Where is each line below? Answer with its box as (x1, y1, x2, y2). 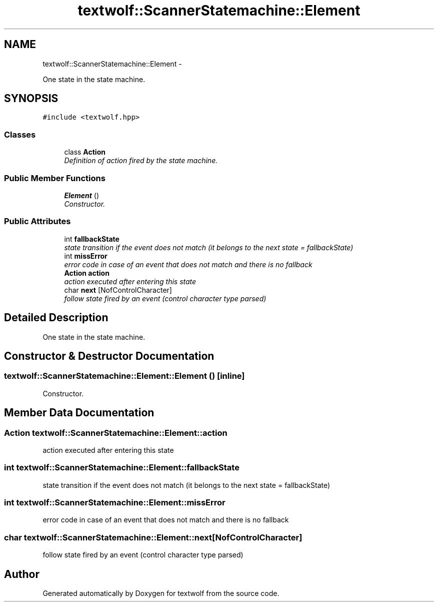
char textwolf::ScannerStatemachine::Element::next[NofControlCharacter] (4, 532, 302, 542)
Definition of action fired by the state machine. (64, 156, 218, 165)
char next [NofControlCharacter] (64, 285, 172, 294)
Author (4, 567, 39, 580)
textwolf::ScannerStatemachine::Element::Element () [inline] (4, 371, 245, 381)
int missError (64, 251, 107, 260)
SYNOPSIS (4, 92, 58, 105)
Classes (4, 129, 36, 140)
